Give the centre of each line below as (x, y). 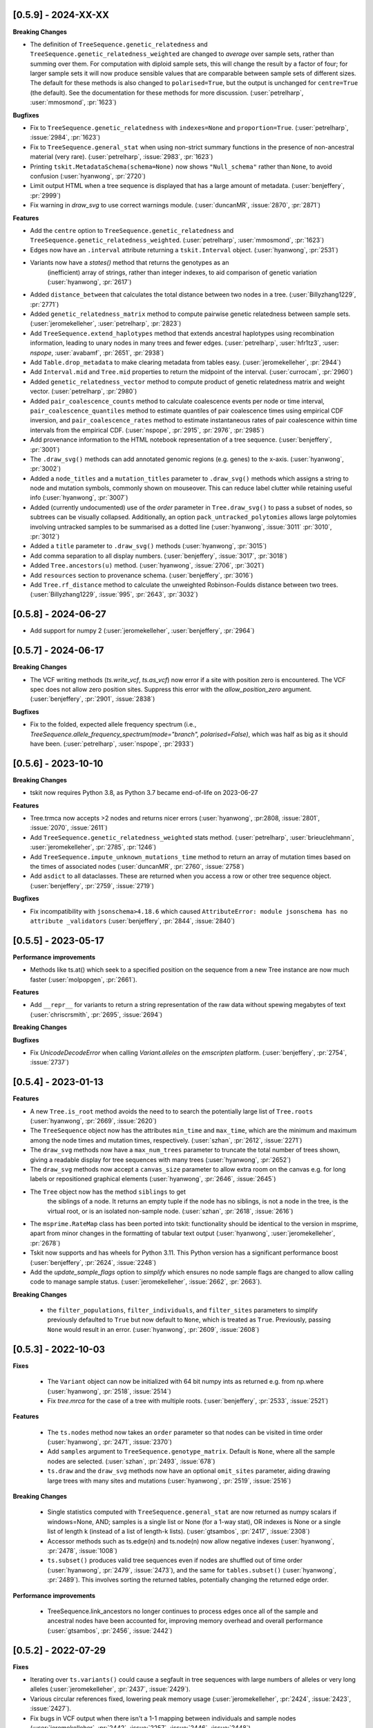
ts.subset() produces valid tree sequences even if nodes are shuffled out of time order (175, 1560)
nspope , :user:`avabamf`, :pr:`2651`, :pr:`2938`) (97, 353)
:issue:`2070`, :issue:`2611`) (69, 828)
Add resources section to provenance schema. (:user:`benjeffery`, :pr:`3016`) (142, 575)
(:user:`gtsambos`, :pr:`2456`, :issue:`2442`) (110, 1631)
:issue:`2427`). (51, 1709)
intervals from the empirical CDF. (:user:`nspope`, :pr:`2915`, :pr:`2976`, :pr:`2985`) (147, 430)
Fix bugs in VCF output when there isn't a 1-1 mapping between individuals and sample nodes (163, 1718)
